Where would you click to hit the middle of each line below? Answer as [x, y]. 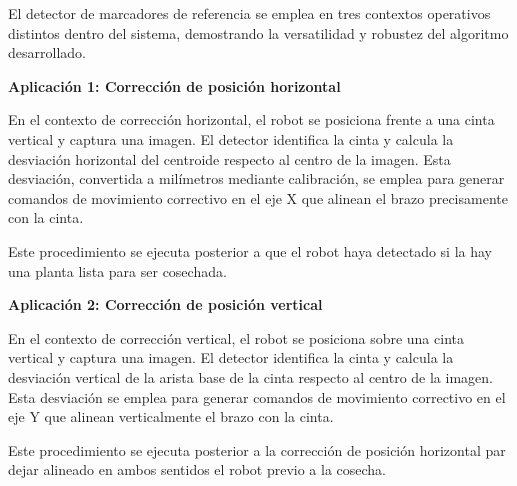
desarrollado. [47, 52]
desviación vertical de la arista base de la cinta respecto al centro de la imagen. [250, 376]
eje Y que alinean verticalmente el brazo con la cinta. [171, 416]
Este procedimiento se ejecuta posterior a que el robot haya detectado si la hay [250, 250]
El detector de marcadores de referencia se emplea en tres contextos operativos [249, 13]
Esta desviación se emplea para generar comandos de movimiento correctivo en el [257, 396]
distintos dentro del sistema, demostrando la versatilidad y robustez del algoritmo [258, 32]
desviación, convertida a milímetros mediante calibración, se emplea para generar [256, 178]
